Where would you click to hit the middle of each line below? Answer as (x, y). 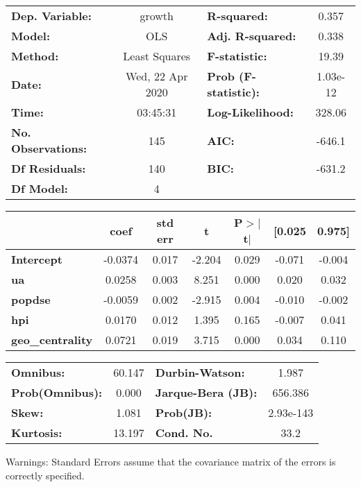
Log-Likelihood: (250, 112)
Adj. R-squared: (252, 36)
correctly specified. (45, 475)
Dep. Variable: (51, 16)
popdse (31, 299)
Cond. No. (184, 433)
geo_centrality (52, 340)
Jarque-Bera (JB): (206, 392)
